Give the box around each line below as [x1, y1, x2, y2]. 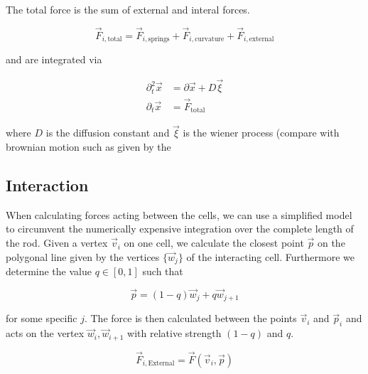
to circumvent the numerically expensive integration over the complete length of [6, 221, 354, 236]
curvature [195, 36, 224, 43]
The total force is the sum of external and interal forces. [6, 2, 250, 16]
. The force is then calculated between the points [84, 311, 297, 326]
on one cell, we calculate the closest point [124, 235, 304, 250]
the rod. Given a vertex [6, 235, 108, 250]
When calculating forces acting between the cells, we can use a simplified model [6, 207, 352, 222]
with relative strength [127, 326, 222, 341]
